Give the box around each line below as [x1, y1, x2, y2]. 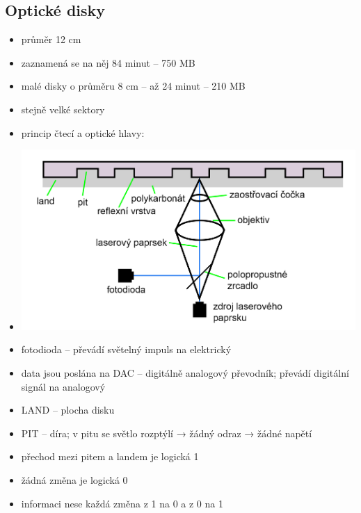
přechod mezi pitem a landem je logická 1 [21, 449, 199, 464]
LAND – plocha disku [21, 402, 115, 417]
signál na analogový [21, 379, 106, 393]
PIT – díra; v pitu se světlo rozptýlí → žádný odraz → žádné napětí [21, 425, 312, 440]
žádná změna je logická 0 [21, 472, 128, 487]
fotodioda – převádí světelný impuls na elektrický [21, 342, 232, 357]
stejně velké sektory [21, 101, 105, 116]
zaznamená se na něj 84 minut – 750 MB [21, 55, 195, 70]
